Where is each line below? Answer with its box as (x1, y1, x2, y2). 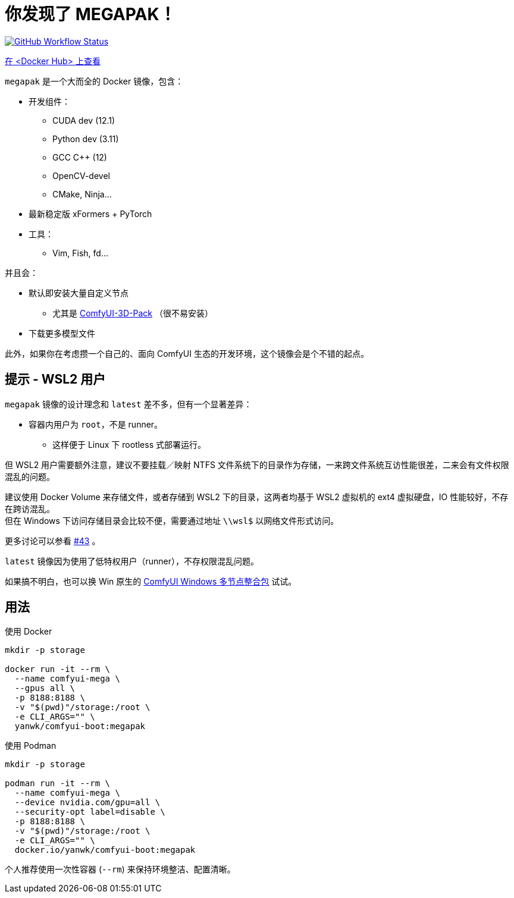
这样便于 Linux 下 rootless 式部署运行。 (52, 439, 206, 450)
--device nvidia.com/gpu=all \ (14, 797, 161, 808)
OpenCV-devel (52, 170, 110, 181)
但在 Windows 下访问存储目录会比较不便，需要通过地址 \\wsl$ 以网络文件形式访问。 (5, 515, 339, 526)
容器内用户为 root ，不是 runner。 (29, 419, 163, 429)
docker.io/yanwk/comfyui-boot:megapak (14, 845, 196, 855)
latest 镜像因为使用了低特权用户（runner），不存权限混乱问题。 (5, 555, 259, 566)
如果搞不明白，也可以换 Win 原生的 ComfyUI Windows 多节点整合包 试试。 (5, 576, 297, 586)
